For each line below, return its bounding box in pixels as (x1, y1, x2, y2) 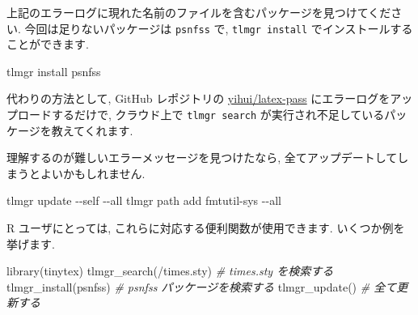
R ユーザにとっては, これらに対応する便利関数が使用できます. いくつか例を (6, 219, 405, 236)
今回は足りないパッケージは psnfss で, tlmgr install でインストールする (24, 19, 413, 36)
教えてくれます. (51, 121, 133, 138)
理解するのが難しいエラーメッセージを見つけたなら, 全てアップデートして (6, 149, 398, 166)
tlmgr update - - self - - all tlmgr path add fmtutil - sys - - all (6, 192, 281, 209)
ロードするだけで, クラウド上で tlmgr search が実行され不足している (17, 106, 385, 123)
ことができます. (6, 36, 89, 53)
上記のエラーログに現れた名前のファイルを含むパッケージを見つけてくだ (6, 4, 391, 20)
